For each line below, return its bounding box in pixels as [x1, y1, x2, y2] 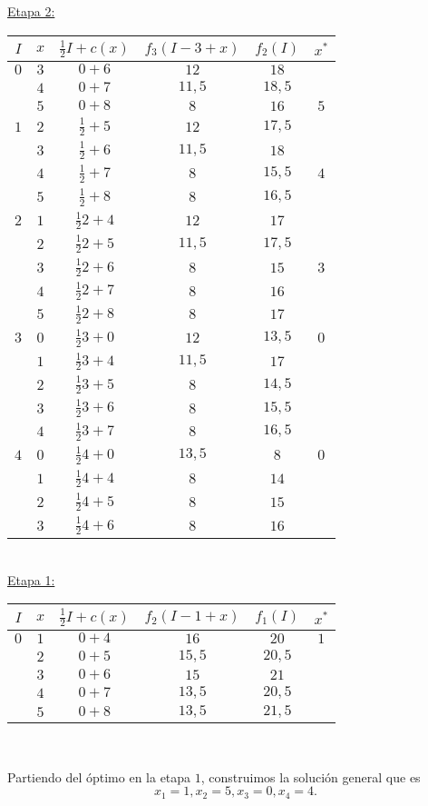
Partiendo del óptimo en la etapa [7, 767, 191, 786]
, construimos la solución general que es [200, 767, 421, 786]
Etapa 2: [7, 2, 55, 20]
